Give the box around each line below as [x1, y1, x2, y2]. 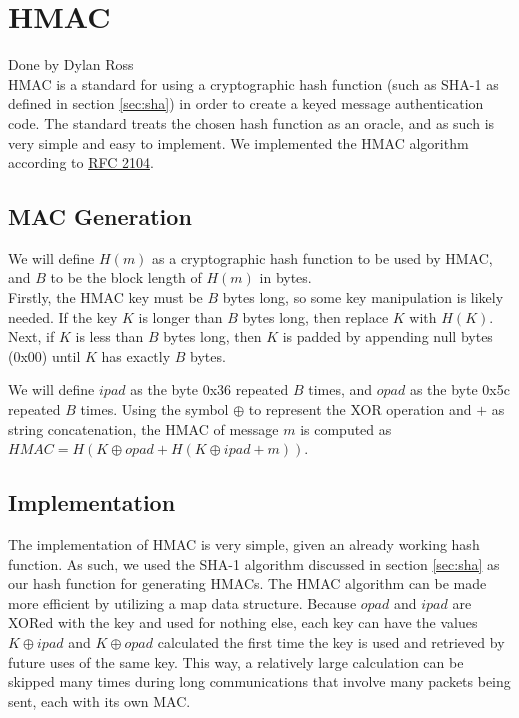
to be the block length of [50, 267, 202, 288]
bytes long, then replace [242, 306, 389, 327]
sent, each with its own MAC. [8, 690, 191, 711]
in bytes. [259, 267, 312, 288]
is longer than [138, 306, 223, 327]
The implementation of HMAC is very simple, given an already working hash [8, 534, 480, 555]
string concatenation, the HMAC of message [8, 418, 279, 439]
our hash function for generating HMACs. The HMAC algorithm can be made [8, 573, 487, 594]
